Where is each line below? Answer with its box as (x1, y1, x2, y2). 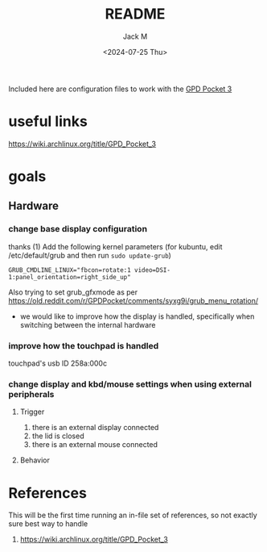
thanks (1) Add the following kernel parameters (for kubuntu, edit (8, 241, 223, 251)
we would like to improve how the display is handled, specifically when (19, 312, 255, 321)
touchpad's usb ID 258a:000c (8, 358, 107, 368)
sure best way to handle (8, 519, 88, 529)
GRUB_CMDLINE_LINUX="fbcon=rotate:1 (8, 266, 131, 274)
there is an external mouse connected (31, 440, 158, 450)
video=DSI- (133, 266, 171, 274)
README (105, 5, 166, 23)
